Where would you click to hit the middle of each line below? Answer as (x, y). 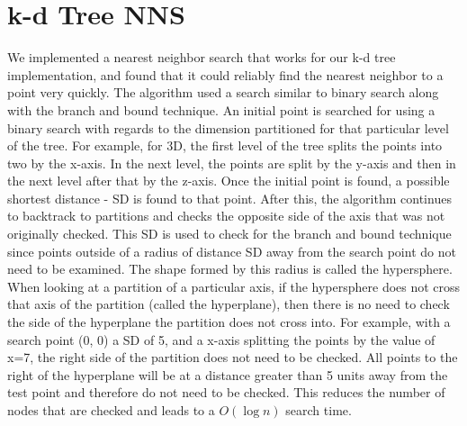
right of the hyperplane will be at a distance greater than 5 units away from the (228, 374)
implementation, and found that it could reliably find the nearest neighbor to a (225, 74)
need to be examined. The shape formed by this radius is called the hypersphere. (230, 269)
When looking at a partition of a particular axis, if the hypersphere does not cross (234, 286)
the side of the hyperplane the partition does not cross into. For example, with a (229, 322)
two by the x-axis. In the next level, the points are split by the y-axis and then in (232, 163)
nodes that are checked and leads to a (111, 410)
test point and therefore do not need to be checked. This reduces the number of (226, 392)
